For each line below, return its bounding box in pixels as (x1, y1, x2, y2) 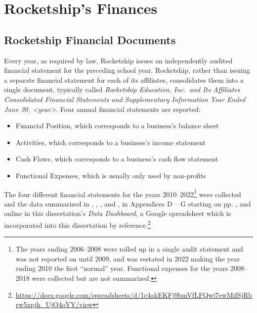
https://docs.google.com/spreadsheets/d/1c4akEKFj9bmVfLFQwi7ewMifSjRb (15, 289, 253, 300)
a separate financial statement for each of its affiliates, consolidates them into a (4, 74, 244, 85)
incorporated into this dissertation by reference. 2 (4, 218, 151, 230)
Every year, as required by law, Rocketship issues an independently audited (4, 55, 233, 65)
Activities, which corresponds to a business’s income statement (15, 137, 206, 147)
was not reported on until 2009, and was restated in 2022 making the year (15, 253, 240, 263)
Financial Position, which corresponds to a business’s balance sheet (15, 120, 219, 131)
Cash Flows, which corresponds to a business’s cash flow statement (15, 154, 218, 164)
